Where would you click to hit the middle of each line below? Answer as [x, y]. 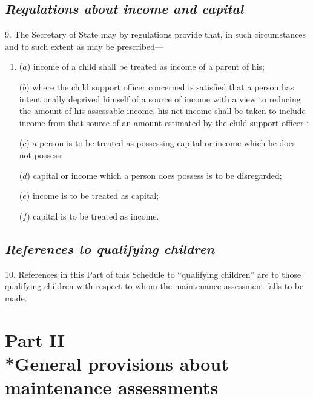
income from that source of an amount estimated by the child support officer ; [164, 122]
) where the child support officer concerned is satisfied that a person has [160, 86]
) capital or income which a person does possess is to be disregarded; [154, 175]
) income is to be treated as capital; [93, 196]
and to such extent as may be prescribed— [84, 46]
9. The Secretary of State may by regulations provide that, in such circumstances [156, 34]
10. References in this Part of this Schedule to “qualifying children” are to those [153, 274]
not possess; [41, 154]
